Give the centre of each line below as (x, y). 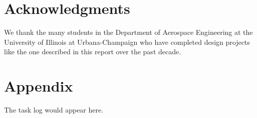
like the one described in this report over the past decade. (93, 52)
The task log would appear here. (54, 110)
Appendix (39, 86)
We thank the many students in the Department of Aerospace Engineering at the (128, 32)
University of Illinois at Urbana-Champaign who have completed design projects (127, 42)
